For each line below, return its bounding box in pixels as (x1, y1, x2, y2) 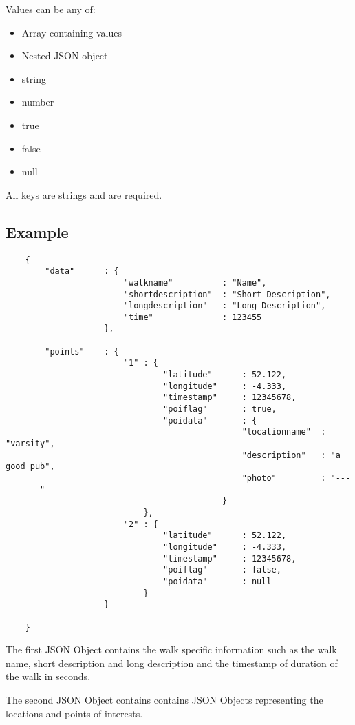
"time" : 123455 (123, 312, 262, 322)
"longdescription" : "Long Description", (123, 301, 326, 311)
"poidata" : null (163, 576, 272, 586)
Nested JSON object (21, 48, 108, 63)
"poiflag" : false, (163, 565, 281, 575)
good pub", (6, 461, 55, 472)
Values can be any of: (6, 2, 96, 16)
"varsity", (6, 439, 55, 449)
